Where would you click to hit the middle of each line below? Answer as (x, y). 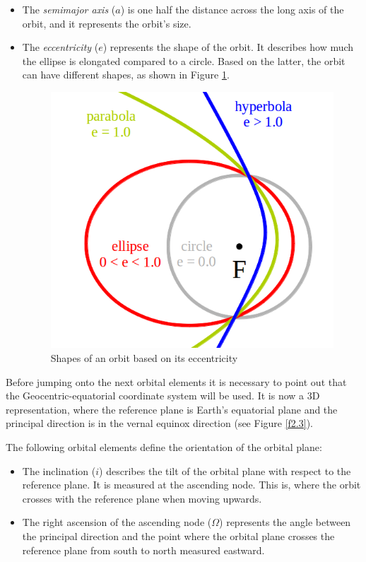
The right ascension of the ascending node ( (117, 522)
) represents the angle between (285, 522)
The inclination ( (59, 470)
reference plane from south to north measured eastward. (143, 550)
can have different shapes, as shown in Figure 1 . (126, 75)
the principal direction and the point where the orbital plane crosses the (178, 535)
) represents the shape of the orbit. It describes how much (228, 47)
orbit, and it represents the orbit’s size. (107, 23)
